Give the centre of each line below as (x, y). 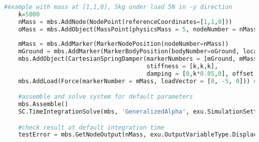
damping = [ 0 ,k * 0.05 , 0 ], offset (200, 73)
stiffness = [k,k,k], (182, 66)
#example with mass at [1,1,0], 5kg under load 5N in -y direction (118, 7)
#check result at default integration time (91, 127)
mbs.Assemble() (43, 104)
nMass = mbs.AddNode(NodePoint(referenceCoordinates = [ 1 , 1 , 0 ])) (125, 22)
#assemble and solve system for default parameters (106, 97)
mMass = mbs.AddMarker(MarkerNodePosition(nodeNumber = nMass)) (124, 44)
